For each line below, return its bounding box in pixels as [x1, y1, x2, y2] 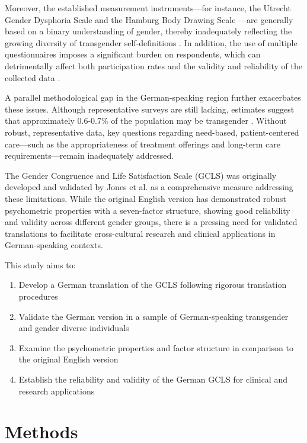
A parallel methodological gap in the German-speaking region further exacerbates [5, 91, 301, 104]
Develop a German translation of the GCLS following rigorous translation [18, 278, 287, 291]
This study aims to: [5, 258, 76, 271]
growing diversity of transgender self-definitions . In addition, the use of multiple [5, 36, 298, 49]
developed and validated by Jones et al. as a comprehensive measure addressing [5, 181, 293, 193]
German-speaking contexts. [5, 239, 103, 251]
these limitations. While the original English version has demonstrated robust [5, 192, 286, 204]
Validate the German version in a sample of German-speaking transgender [18, 310, 289, 322]
